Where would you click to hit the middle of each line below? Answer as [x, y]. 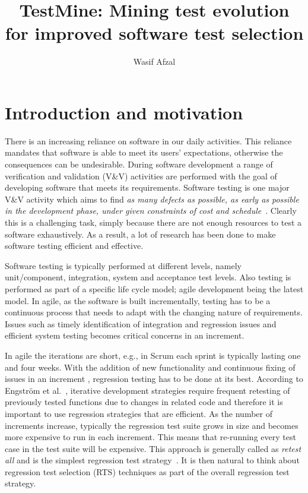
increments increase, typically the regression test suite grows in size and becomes [152, 425]
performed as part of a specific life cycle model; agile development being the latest [154, 288]
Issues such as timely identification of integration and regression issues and [141, 323]
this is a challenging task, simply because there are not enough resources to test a [153, 222]
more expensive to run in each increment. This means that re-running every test [150, 437]
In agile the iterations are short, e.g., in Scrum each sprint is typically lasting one [153, 355]
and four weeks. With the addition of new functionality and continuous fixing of [150, 367]
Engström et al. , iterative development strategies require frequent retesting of [147, 390]
